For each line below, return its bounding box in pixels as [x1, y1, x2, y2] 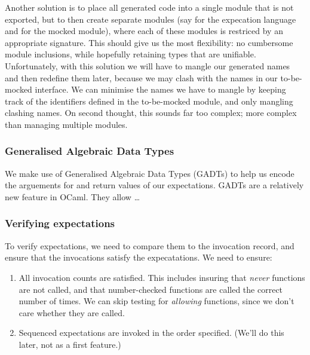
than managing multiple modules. [5, 118, 128, 130]
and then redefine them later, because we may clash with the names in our [5, 71, 278, 84]
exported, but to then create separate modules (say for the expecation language [5, 13, 296, 25]
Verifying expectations [5, 216, 115, 231]
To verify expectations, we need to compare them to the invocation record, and [5, 239, 294, 252]
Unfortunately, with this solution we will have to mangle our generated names [5, 59, 290, 72]
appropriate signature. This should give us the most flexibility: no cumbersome [5, 36, 293, 48]
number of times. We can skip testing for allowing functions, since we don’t [19, 295, 294, 307]
